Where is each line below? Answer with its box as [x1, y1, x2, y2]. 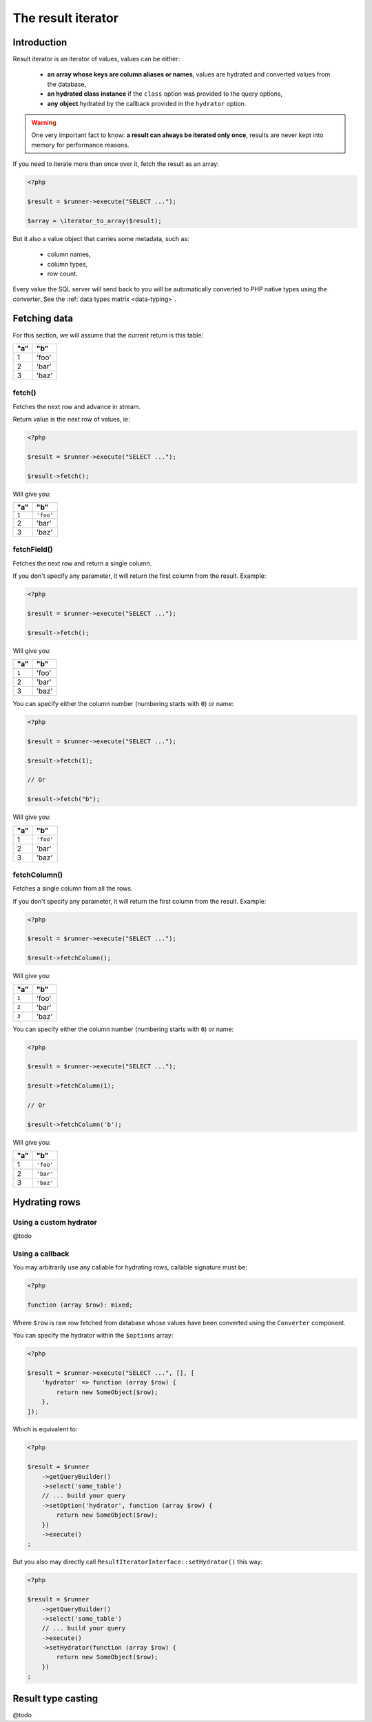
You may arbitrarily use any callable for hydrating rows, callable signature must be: [12, 1263, 247, 1272]
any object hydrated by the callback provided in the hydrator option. [47, 99, 247, 107]
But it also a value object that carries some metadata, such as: [12, 234, 189, 242]
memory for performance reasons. [31, 141, 130, 149]
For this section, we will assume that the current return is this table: [12, 331, 203, 339]
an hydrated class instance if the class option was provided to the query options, [47, 90, 282, 98]
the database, [47, 80, 87, 88]
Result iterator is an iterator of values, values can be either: [12, 55, 180, 63]
